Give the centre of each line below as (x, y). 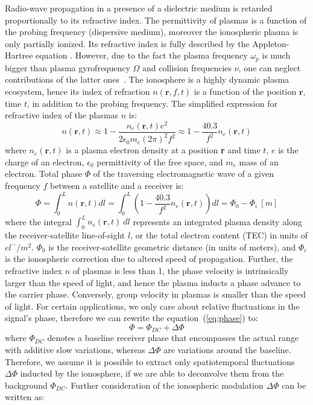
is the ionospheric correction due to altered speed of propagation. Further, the (149, 259)
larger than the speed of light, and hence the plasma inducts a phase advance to (153, 282)
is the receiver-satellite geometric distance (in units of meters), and (172, 247)
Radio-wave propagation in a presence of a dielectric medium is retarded (139, 8)
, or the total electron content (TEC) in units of (219, 235)
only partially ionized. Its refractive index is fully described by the (127, 43)
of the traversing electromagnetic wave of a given (183, 174)
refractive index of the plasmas (62, 115)
